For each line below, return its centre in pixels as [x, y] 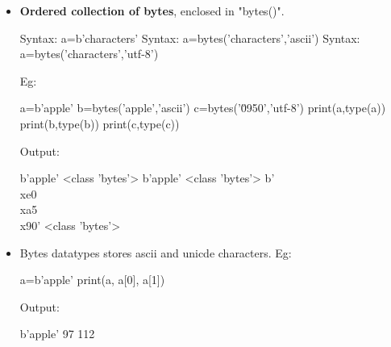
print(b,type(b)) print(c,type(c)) [100, 123]
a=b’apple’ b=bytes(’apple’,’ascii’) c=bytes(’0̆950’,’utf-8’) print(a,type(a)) [203, 108]
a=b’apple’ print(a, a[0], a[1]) [92, 280]
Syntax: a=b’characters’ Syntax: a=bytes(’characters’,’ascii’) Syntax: [190, 38]
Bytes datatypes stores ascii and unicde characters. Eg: [156, 252]
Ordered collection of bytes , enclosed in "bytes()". [152, 10]
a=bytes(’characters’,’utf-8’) [89, 54]
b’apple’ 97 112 [57, 334]
